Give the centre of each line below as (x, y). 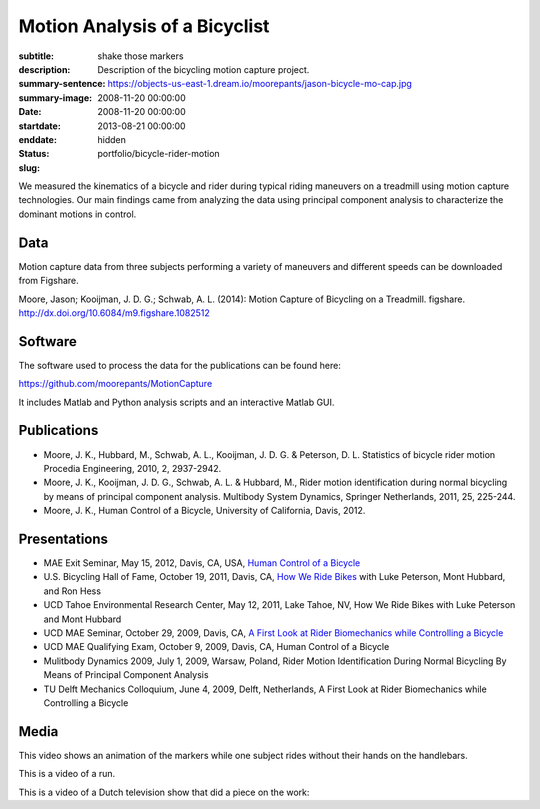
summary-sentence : (62, 84)
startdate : (40, 126)
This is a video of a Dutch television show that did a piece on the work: (164, 792)
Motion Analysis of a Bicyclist (144, 26)
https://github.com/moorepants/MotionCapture (115, 384)
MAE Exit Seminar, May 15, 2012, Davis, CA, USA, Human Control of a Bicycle (202, 562)
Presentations (63, 538)
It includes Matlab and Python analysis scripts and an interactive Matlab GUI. (176, 402)
